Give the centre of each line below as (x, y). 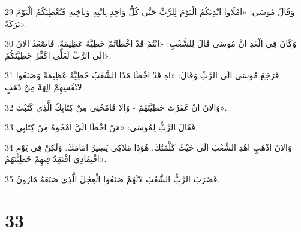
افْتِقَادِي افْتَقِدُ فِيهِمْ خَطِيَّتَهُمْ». (56, 159)
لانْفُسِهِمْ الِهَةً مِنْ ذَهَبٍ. (45, 86)
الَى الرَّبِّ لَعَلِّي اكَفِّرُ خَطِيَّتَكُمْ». (58, 55)
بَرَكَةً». (16, 23)
